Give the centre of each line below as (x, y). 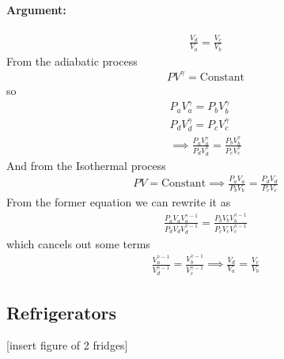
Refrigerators (61, 312)
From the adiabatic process (72, 60)
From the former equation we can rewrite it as (119, 202)
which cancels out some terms (78, 243)
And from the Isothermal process (86, 165)
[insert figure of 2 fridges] (67, 345)
